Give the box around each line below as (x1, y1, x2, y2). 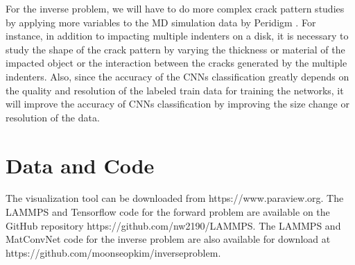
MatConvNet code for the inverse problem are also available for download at (6, 232, 331, 246)
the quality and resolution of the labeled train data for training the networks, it (6, 83, 344, 97)
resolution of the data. (6, 110, 100, 124)
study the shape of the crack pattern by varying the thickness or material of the (6, 42, 345, 56)
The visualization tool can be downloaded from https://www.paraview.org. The (6, 191, 344, 205)
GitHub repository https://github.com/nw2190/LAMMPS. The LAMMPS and (6, 218, 341, 232)
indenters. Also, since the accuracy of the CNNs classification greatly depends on (6, 69, 349, 83)
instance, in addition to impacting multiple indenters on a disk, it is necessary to (6, 28, 349, 43)
